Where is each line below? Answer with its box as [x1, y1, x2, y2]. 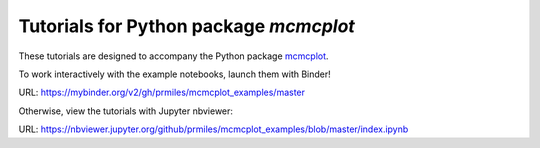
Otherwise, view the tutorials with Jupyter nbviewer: [18, 105, 234, 117]
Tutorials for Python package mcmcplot [18, 15, 355, 37]
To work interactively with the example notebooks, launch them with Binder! [18, 68, 332, 80]
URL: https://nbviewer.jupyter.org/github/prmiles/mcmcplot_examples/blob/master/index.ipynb [18, 123, 409, 135]
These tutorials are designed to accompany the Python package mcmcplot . [18, 50, 329, 62]
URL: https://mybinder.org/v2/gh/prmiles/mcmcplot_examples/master [18, 86, 305, 99]
